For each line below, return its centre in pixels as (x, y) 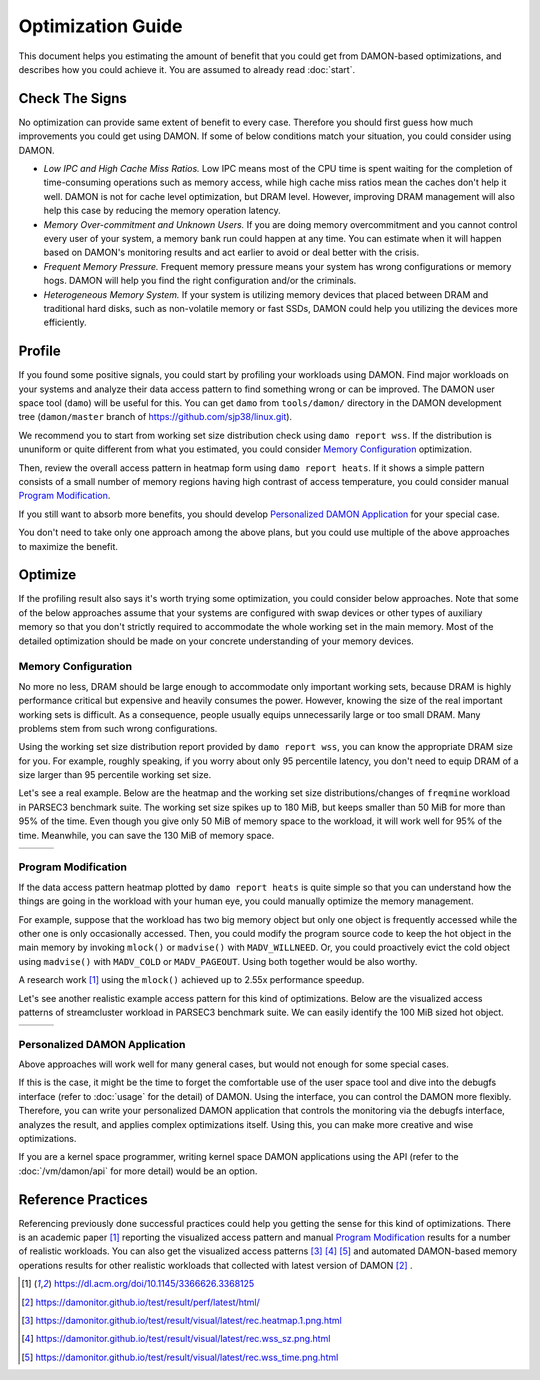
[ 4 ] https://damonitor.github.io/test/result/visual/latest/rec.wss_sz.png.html (176, 1339)
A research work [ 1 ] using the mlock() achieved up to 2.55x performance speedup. (191, 980)
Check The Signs (72, 98)
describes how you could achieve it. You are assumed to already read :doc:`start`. (186, 69)
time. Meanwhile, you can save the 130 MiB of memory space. (146, 835)
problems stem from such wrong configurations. (118, 728)
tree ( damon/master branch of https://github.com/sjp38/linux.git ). (155, 417)
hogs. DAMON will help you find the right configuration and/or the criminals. (200, 281)
